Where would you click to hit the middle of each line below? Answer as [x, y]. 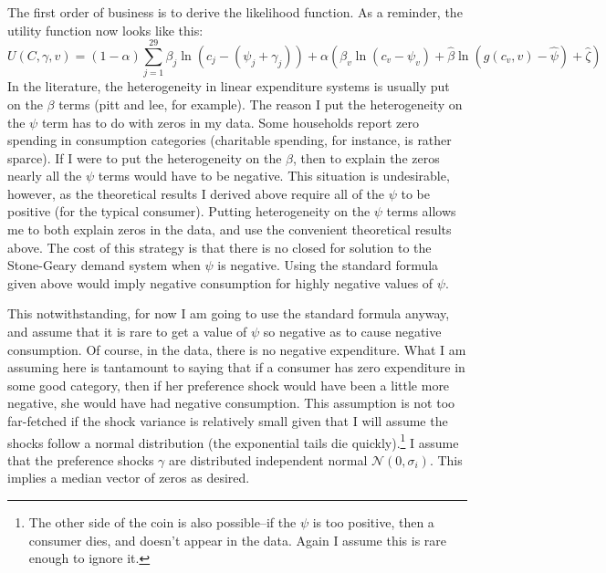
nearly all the [45, 176]
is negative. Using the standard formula [328, 265]
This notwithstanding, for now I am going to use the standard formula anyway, [229, 313]
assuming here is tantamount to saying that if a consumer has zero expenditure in [236, 367]
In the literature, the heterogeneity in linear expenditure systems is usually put [229, 86]
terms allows [421, 211]
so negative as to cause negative [352, 332]
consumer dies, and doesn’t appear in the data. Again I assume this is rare [238, 540]
